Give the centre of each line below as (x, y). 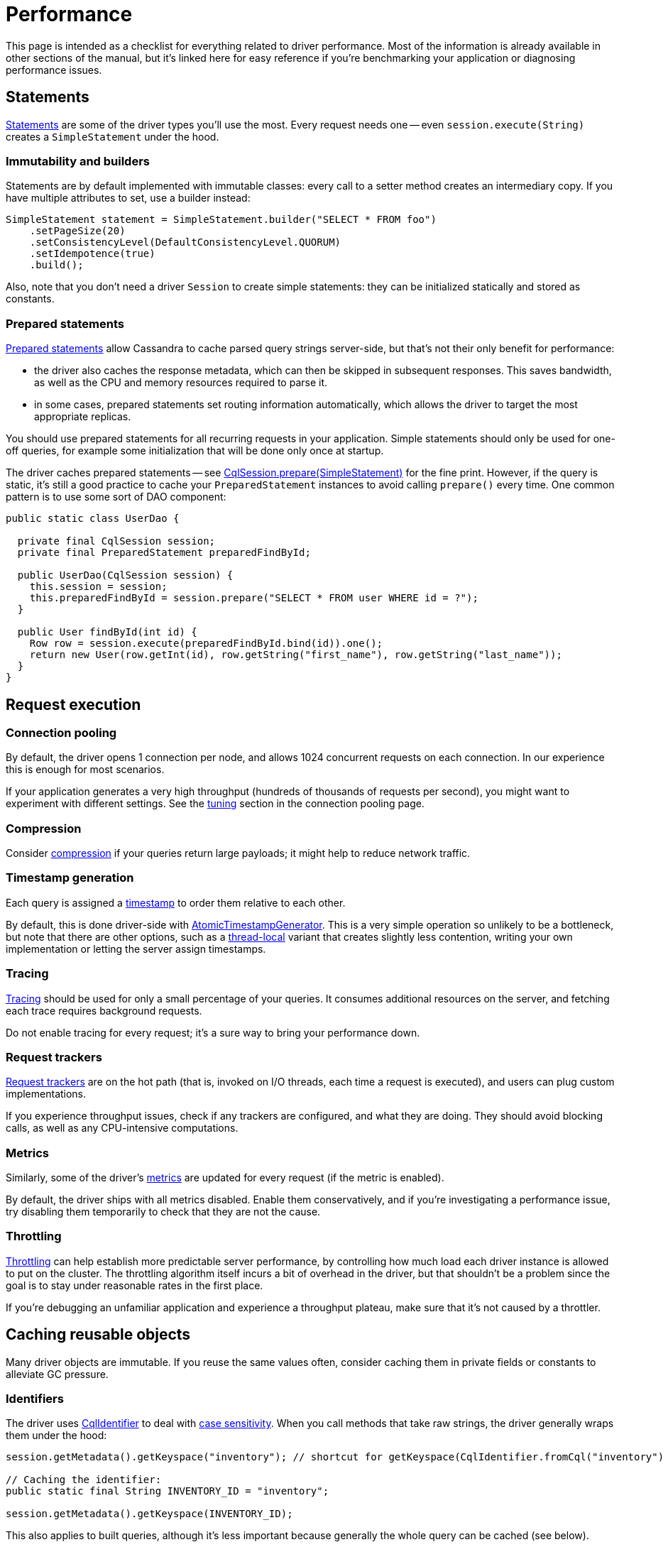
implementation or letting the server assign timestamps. (136, 949)
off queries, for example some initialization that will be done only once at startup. (195, 451)
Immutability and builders (78, 161)
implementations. (46, 1094)
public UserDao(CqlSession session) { (125, 575)
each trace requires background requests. (104, 1010)
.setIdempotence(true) (92, 254)
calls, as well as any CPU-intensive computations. (122, 1128)
